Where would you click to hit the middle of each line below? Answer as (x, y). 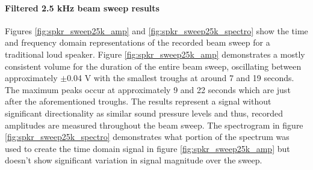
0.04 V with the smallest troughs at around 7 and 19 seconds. (181, 78)
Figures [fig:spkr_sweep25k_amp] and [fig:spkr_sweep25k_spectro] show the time (156, 30)
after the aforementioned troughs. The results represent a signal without (138, 101)
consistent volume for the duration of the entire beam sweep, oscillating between (153, 66)
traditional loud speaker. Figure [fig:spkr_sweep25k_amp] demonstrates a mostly (155, 54)
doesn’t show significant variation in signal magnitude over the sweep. (134, 160)
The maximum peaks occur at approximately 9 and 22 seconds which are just (148, 89)
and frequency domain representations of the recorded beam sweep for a (138, 42)
